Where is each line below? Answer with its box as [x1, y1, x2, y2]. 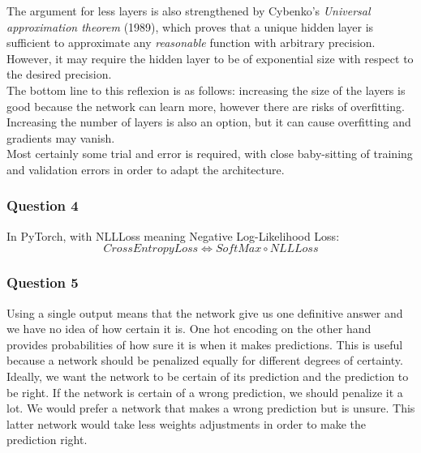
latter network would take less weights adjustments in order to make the [6, 415, 367, 432]
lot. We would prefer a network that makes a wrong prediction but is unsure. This [6, 400, 415, 417]
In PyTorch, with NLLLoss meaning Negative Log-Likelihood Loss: [6, 227, 340, 244]
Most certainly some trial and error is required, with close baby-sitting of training [6, 145, 413, 162]
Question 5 [6, 272, 79, 293]
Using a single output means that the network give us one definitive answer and [6, 304, 403, 321]
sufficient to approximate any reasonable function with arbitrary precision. [6, 34, 376, 51]
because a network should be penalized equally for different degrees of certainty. [6, 352, 403, 369]
